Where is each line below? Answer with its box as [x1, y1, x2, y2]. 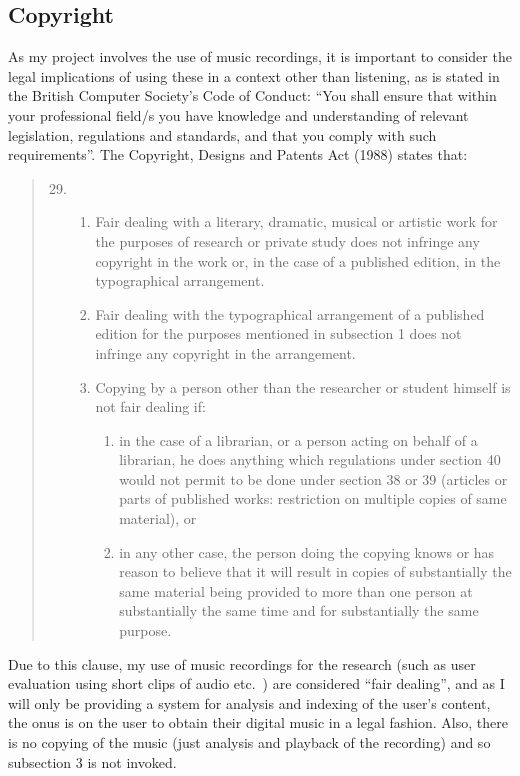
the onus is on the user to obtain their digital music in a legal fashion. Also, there [8, 712, 508, 733]
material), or [119, 508, 197, 529]
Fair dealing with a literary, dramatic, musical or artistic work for [95, 211, 498, 232]
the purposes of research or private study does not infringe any [95, 230, 480, 251]
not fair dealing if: [95, 396, 206, 417]
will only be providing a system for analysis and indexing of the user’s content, [8, 692, 491, 713]
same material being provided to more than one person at [119, 580, 473, 601]
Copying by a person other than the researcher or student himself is [95, 376, 511, 397]
